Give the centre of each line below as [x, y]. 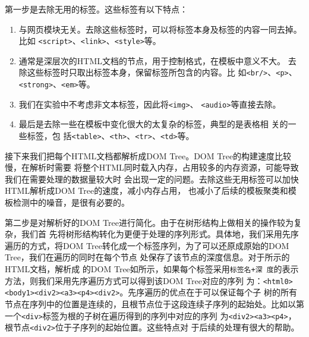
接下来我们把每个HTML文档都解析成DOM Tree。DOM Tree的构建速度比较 [148, 155]
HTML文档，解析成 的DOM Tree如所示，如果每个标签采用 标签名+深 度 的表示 [152, 269]
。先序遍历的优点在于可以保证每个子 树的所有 [208, 292]
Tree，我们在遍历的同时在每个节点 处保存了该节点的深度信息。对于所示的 [147, 257]
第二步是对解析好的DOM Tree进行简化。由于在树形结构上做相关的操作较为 [149, 222]
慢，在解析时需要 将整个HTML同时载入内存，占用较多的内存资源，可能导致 [152, 167]
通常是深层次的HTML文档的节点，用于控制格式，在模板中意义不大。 [152, 60]
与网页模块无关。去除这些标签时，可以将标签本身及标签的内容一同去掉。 [160, 29]
